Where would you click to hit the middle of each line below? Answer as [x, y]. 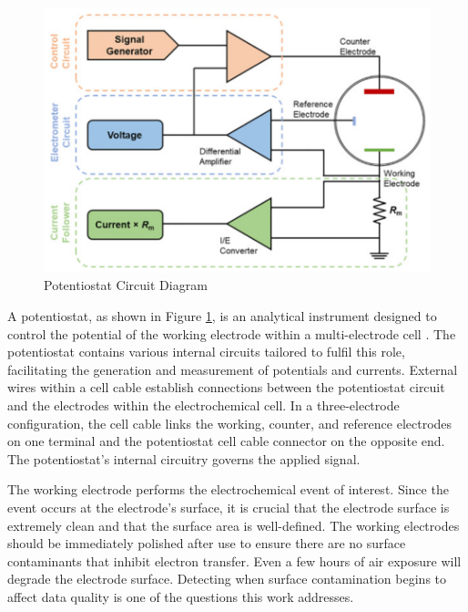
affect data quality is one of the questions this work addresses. [181, 596]
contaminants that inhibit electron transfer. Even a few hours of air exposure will [234, 560]
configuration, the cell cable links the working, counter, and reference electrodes [230, 423]
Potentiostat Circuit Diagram [126, 285]
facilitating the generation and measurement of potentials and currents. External [233, 369]
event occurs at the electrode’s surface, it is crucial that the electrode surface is [229, 508]
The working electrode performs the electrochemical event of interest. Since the [228, 489]
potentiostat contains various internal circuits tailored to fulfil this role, [206, 352]
